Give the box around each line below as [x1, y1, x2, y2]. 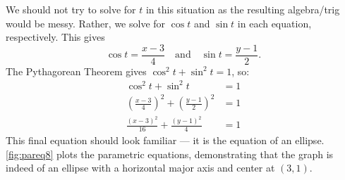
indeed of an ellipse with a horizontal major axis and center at [6, 160, 275, 175]
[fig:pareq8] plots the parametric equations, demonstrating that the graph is [6, 146, 334, 161]
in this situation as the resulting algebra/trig [145, 2, 340, 16]
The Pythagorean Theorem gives [6, 63, 147, 78]
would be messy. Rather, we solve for [6, 15, 166, 30]
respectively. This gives [6, 30, 105, 44]
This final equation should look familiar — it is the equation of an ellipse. [6, 133, 325, 148]
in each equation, [237, 15, 312, 30]
